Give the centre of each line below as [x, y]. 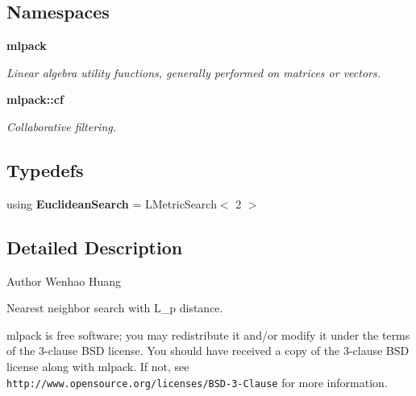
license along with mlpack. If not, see [98, 366]
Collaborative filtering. [61, 126]
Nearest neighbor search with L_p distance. [115, 308]
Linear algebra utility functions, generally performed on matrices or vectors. [194, 72]
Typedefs [45, 169]
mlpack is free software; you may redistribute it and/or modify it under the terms [208, 334]
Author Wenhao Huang [64, 280]
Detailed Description [95, 247]
